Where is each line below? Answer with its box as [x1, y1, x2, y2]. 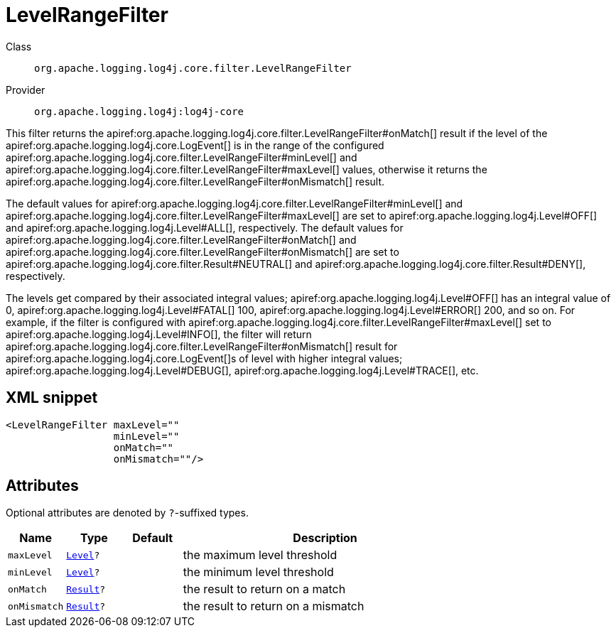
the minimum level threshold [183, 565, 334, 580]
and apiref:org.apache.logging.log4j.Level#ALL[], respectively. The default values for [6, 221, 404, 234]
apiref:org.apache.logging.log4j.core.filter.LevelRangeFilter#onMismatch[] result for [6, 340, 398, 352]
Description [293, 531, 357, 546]
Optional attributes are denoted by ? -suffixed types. [6, 507, 249, 519]
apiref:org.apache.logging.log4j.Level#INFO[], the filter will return [6, 328, 312, 340]
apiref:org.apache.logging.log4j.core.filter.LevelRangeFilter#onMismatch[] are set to [6, 245, 399, 258]
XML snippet [6, 389, 98, 407]
